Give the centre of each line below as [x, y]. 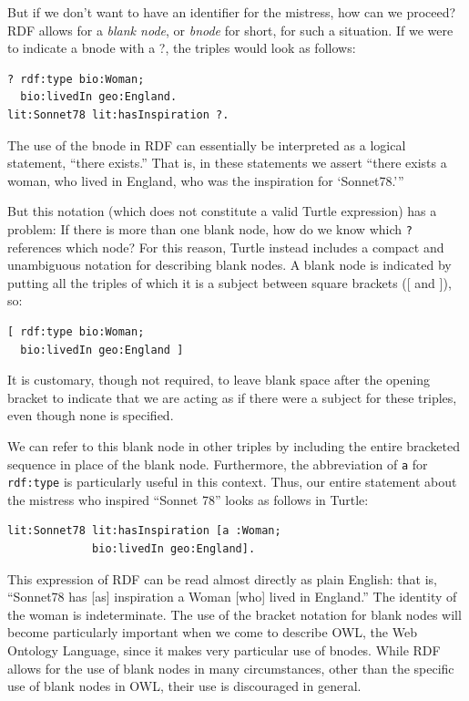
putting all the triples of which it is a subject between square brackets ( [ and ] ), [229, 282]
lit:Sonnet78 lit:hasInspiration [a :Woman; [144, 531]
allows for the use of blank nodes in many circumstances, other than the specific [231, 668]
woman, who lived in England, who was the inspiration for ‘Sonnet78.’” [206, 180]
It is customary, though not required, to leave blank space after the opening [219, 380]
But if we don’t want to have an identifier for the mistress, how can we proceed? [232, 12]
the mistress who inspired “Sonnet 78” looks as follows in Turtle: [188, 499]
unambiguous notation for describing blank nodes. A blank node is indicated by [229, 265]
